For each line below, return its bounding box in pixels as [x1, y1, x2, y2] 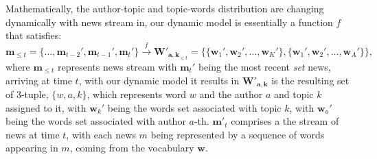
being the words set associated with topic [107, 100, 282, 114]
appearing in [5, 140, 58, 155]
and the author [199, 87, 263, 101]
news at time [5, 127, 60, 141]
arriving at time [5, 73, 72, 87]
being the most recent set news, [198, 59, 331, 73]
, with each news [66, 127, 136, 141]
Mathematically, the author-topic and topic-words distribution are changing [5, 1, 324, 15]
